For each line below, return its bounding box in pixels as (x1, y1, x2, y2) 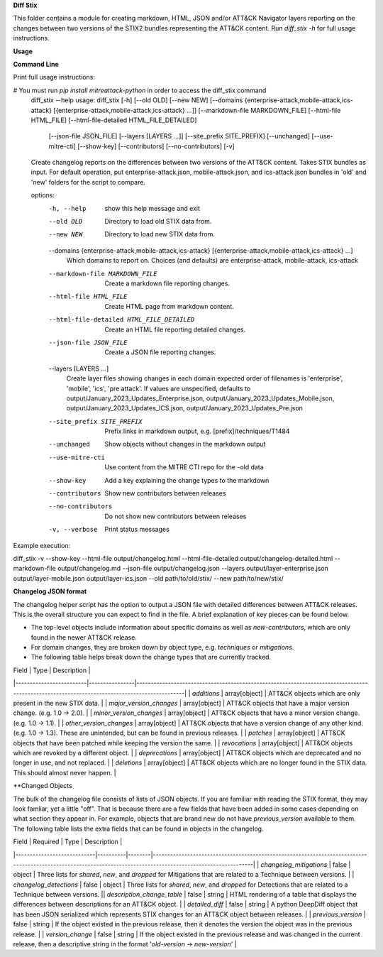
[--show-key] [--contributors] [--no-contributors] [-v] (77, 142, 235, 151)
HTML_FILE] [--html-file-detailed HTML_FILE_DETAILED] (30, 116, 197, 124)
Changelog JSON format (13, 587, 87, 596)
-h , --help (48, 204, 87, 212)
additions (191, 689, 220, 697)
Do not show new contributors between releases (104, 512, 247, 520)
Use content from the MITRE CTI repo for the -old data (104, 463, 264, 471)
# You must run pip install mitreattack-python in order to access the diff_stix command (13, 86, 267, 94)
